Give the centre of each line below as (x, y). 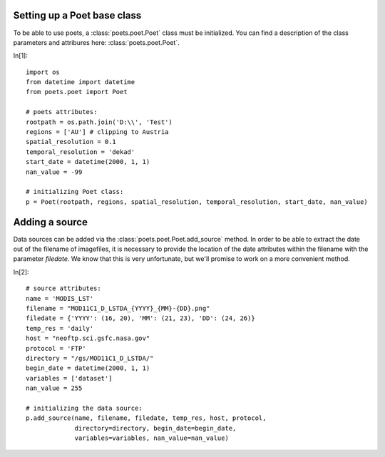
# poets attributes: (62, 112)
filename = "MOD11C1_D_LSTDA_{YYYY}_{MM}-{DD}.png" (118, 309)
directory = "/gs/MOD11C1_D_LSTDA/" (90, 358)
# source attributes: (63, 288)
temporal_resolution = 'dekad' (81, 152)
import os (43, 72)
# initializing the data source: (84, 408)
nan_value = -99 (54, 172)
